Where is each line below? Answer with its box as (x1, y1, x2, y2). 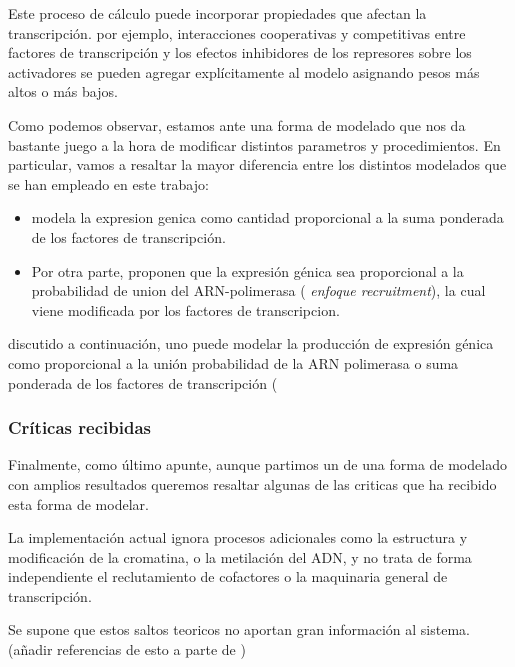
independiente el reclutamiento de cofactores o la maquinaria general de (8, 566, 448, 587)
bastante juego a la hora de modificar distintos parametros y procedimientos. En (8, 134, 501, 155)
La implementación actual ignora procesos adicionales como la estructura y (8, 527, 468, 548)
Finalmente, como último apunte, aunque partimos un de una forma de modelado (8, 454, 507, 475)
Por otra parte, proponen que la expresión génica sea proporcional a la (31, 260, 464, 281)
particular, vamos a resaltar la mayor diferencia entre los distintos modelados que (8, 154, 507, 175)
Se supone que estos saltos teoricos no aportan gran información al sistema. (8, 619, 470, 640)
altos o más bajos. (8, 81, 118, 102)
